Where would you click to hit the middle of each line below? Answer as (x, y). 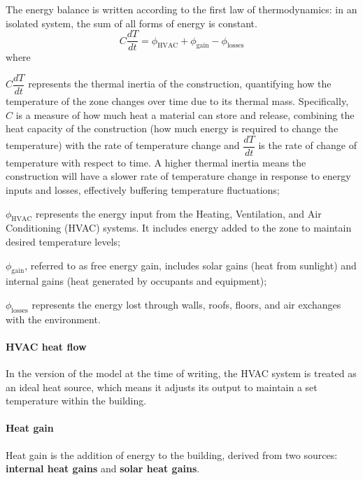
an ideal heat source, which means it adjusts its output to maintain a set (162, 387)
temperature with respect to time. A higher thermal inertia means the (156, 162)
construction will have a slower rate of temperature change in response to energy (178, 176)
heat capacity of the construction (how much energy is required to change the (172, 128)
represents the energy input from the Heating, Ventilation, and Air (178, 213)
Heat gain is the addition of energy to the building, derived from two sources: (172, 454)
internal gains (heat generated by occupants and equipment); (136, 281)
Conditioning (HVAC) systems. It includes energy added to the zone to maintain (179, 228)
